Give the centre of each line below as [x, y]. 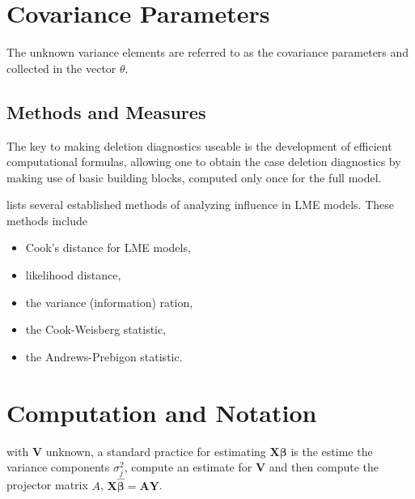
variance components [58, 467]
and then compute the [324, 467]
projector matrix [47, 485]
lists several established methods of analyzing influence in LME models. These [200, 205]
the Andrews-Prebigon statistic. [104, 356]
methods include [47, 220]
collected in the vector [61, 68]
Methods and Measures [106, 111]
